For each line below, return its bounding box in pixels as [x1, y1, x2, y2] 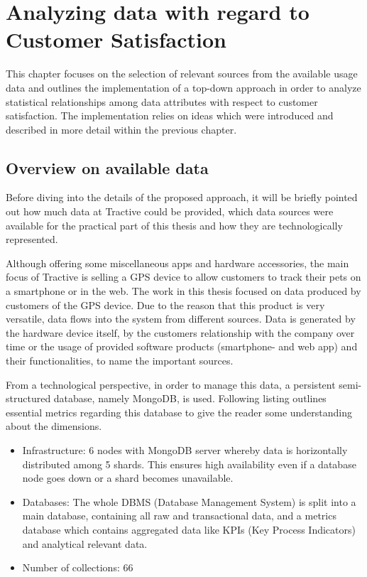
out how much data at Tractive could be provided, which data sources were [6, 204, 334, 219]
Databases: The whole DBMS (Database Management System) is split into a [22, 494, 356, 509]
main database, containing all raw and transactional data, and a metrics [22, 508, 336, 523]
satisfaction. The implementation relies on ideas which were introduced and [6, 108, 334, 123]
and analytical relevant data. [22, 536, 148, 551]
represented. [6, 232, 58, 247]
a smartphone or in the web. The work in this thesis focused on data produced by [6, 284, 361, 298]
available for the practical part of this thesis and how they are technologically [6, 217, 343, 232]
